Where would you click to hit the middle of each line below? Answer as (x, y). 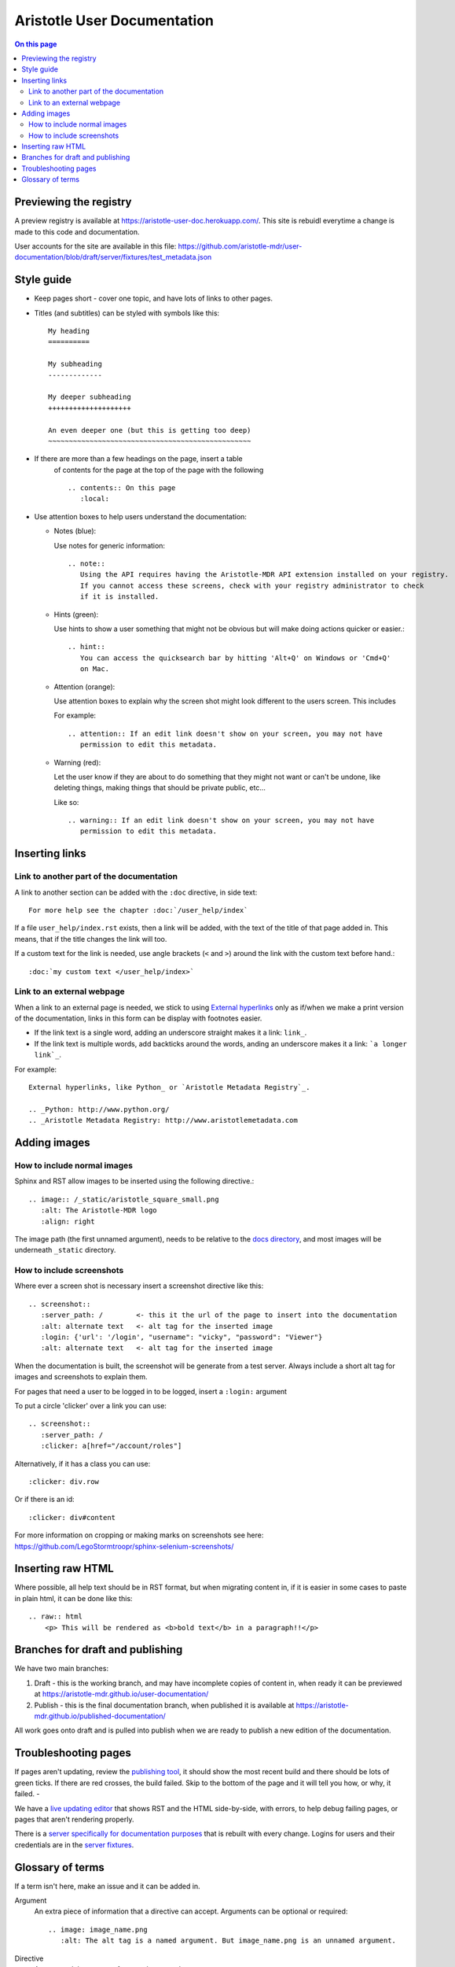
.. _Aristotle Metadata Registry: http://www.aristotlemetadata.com (163, 1120)
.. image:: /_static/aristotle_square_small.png (124, 1199)
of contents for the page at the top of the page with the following (159, 470)
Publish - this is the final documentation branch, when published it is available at (164, 1705)
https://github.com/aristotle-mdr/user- (240, 246)
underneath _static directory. (65, 1250)
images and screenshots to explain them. (81, 1377)
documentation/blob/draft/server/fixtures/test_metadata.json (113, 257)
